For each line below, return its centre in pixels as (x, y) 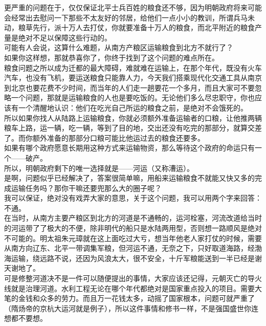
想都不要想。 (26, 318)
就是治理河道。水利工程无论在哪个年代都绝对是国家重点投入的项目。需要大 (136, 288)
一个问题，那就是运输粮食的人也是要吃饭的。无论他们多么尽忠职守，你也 (133, 97)
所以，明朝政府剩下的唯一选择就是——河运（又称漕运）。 (99, 168)
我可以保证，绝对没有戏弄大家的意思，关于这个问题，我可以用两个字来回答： (133, 198)
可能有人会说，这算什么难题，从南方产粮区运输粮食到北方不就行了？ (119, 47)
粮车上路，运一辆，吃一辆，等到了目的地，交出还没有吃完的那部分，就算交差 (133, 128)
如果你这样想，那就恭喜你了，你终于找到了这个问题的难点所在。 (112, 57)
